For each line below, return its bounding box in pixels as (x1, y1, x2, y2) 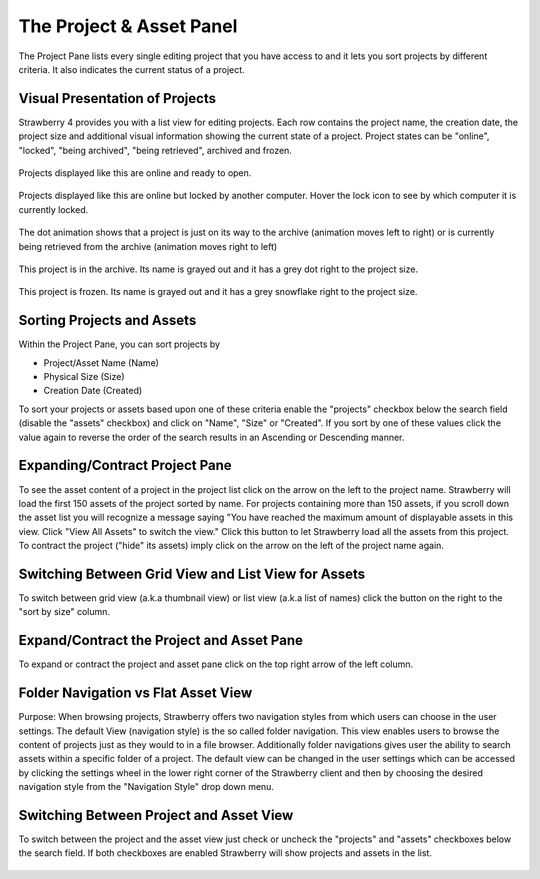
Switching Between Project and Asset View (18, 806, 294, 824)
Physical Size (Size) (43, 371, 125, 383)
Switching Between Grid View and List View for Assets (18, 565, 366, 582)
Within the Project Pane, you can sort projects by (18, 338, 220, 350)
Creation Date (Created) (43, 385, 143, 397)
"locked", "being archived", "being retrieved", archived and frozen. (18, 144, 292, 156)
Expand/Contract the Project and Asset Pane (18, 632, 304, 649)
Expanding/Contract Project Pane (18, 457, 232, 474)
